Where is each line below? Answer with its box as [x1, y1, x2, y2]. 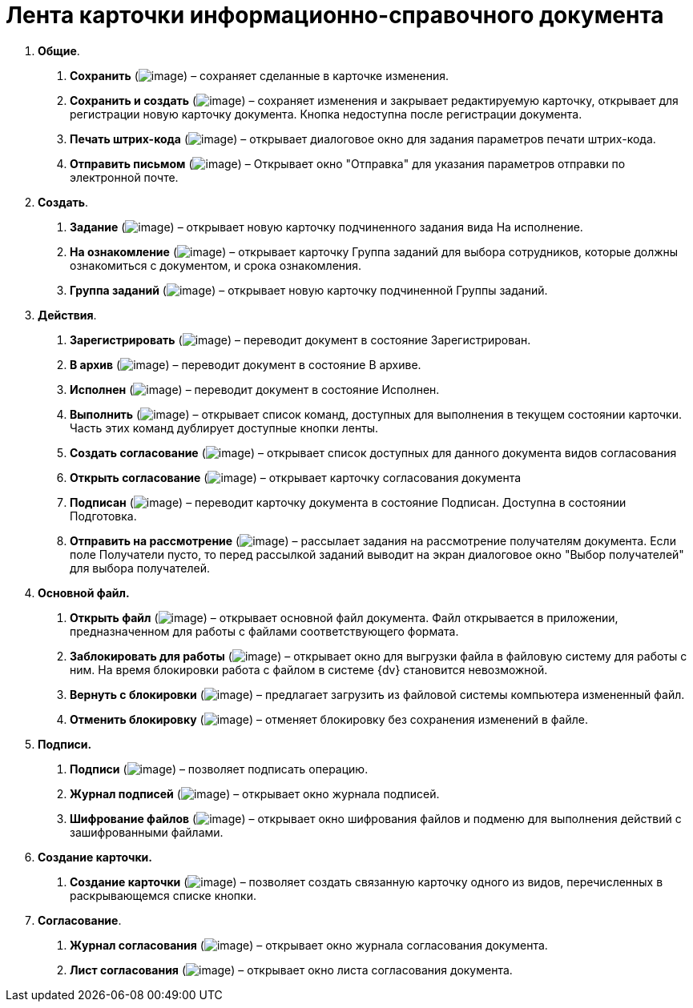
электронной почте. [70, 170, 179, 184]
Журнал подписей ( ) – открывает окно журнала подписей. [70, 786, 440, 801]
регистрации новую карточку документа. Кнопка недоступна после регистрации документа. [70, 106, 582, 121]
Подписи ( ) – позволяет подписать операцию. [70, 761, 369, 776]
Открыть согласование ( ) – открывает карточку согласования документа [70, 470, 522, 484]
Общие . [38, 43, 80, 58]
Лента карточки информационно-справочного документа [6, 2, 664, 29]
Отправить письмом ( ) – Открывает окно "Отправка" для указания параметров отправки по [70, 156, 626, 171]
